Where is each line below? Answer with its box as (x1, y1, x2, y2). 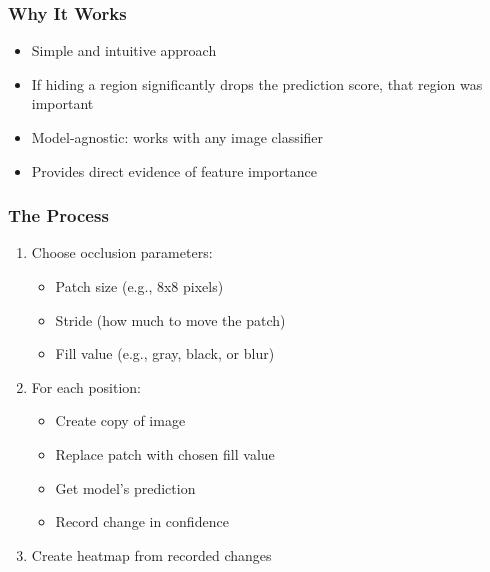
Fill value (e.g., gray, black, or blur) (55, 343, 275, 364)
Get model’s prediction (55, 477, 196, 498)
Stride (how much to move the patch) (55, 309, 286, 330)
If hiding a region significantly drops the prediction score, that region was (31, 73, 483, 94)
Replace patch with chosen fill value (55, 443, 275, 464)
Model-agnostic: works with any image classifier (31, 127, 324, 147)
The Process (8, 203, 109, 228)
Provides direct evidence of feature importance (31, 160, 317, 181)
